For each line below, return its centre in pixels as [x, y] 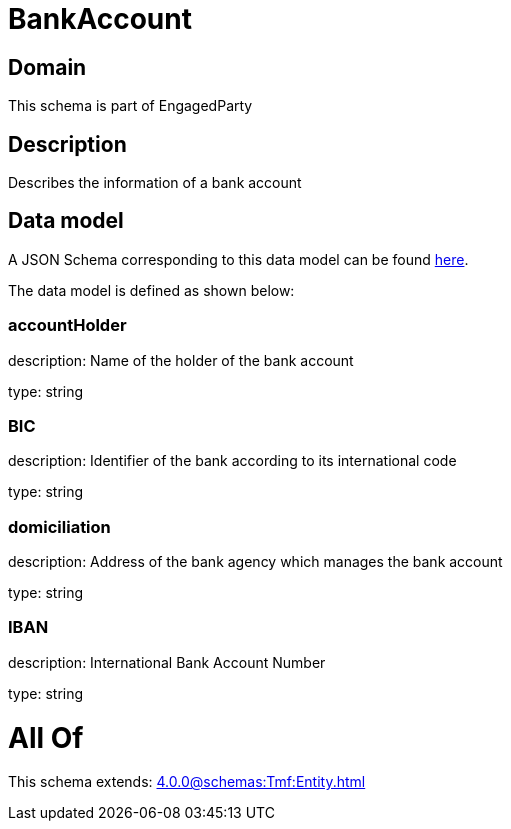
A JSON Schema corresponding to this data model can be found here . [238, 259]
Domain [47, 67]
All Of [46, 737]
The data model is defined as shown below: [151, 290]
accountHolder [67, 325]
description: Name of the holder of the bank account [181, 360]
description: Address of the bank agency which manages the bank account [255, 562]
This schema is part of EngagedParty [130, 106]
